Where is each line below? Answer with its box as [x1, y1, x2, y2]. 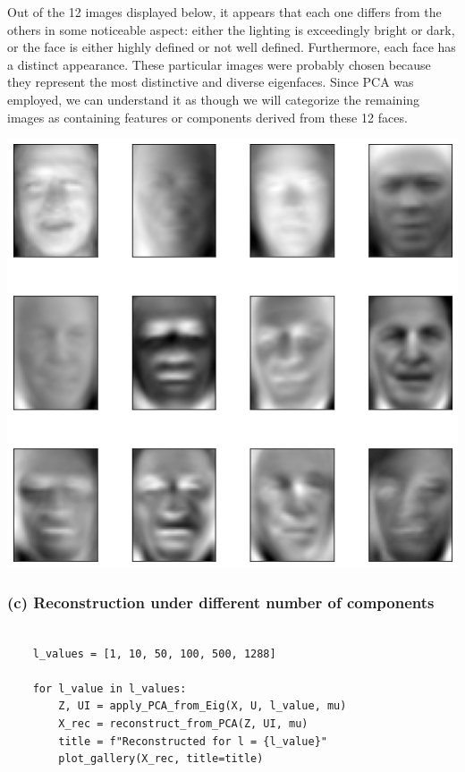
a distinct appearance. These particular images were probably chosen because [7, 55, 431, 73]
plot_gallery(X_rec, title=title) [58, 752, 264, 766]
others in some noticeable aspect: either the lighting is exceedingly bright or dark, [7, 20, 455, 38]
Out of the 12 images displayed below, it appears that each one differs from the [7, 3, 442, 21]
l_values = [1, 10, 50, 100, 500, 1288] [32, 647, 276, 660]
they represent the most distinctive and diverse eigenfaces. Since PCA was [7, 72, 414, 91]
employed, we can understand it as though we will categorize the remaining [7, 89, 420, 108]
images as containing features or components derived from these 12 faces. [7, 107, 408, 126]
